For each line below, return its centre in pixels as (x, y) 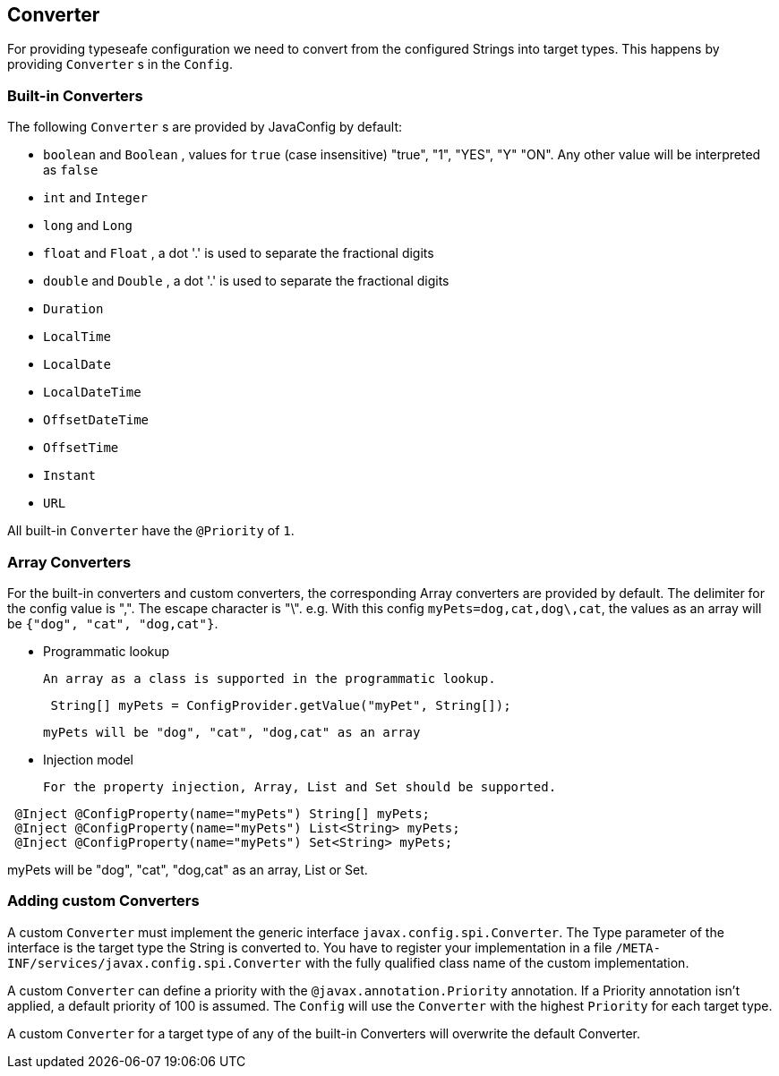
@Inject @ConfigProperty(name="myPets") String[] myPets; (223, 813)
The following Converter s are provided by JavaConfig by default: (205, 127)
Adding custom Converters (103, 901)
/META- (638, 948)
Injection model (88, 759)
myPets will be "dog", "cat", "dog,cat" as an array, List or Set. (188, 869)
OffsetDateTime (96, 420)
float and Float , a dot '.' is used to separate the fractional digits (239, 253)
